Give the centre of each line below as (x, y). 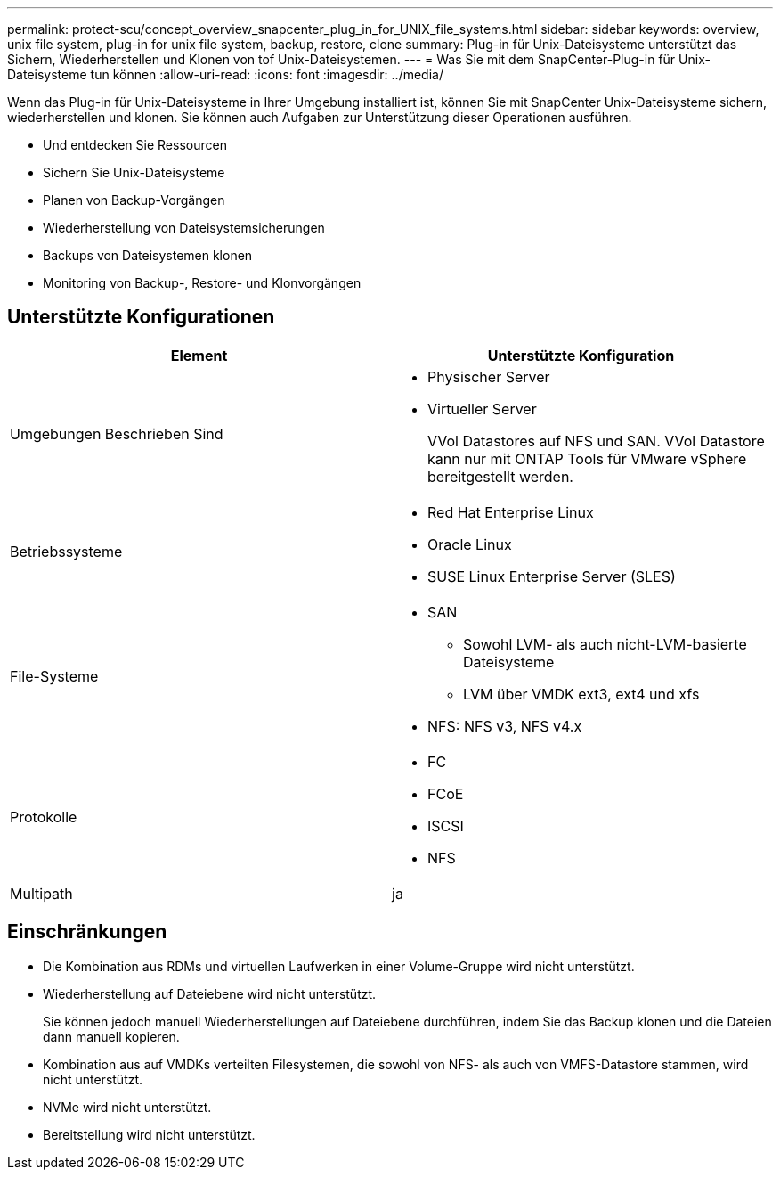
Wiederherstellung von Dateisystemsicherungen (184, 228)
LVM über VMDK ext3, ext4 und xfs (581, 694)
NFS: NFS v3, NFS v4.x (505, 726)
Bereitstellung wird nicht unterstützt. (149, 1134)
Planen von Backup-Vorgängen (134, 200)
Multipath (41, 893)
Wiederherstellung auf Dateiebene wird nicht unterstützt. (210, 993)
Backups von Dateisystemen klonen (148, 255)
